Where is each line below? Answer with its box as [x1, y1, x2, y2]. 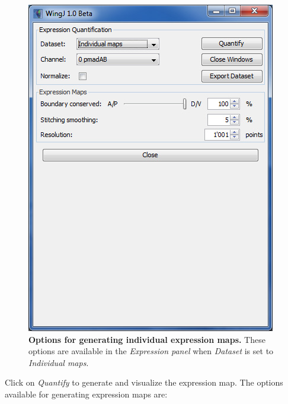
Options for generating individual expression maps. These [28, 333, 265, 345]
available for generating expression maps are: [5, 387, 168, 400]
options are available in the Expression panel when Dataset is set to [28, 345, 274, 357]
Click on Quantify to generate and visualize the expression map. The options [5, 376, 283, 389]
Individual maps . [28, 356, 89, 368]
